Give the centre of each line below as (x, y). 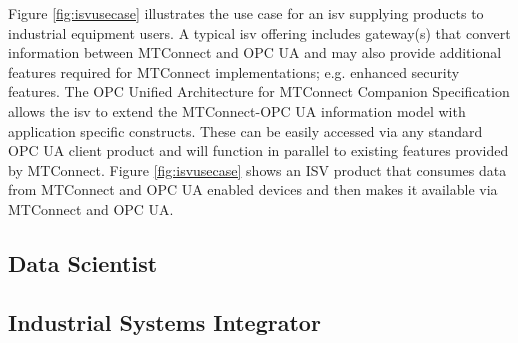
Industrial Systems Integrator (164, 321)
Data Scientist (83, 262)
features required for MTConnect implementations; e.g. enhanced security (234, 71)
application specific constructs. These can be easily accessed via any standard (245, 130)
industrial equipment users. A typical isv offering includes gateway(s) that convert (259, 32)
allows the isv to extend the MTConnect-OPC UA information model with (237, 110)
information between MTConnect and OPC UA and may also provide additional (255, 52)
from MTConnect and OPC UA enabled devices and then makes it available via (253, 189)
